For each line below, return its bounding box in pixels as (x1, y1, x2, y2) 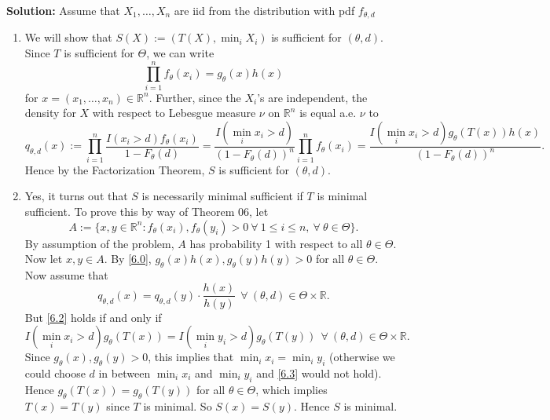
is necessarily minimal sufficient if (141, 188, 303, 204)
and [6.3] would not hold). (256, 364, 382, 381)
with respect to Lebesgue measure (92, 104, 256, 121)
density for (24, 104, 76, 121)
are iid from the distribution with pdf (174, 2, 355, 18)
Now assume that (24, 266, 108, 283)
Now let (24, 250, 63, 267)
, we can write (146, 45, 214, 61)
